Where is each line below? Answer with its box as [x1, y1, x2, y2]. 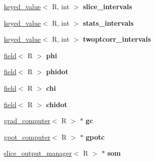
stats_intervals [83, 17, 134, 28]
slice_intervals [83, 1, 132, 11]
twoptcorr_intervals [83, 34, 151, 44]
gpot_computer [4, 131, 50, 142]
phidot [46, 66, 68, 77]
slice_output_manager [4, 148, 72, 158]
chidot [46, 99, 67, 109]
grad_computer [4, 115, 50, 126]
